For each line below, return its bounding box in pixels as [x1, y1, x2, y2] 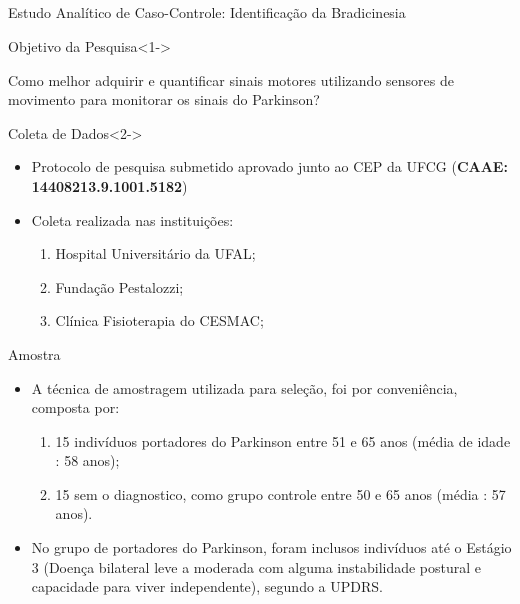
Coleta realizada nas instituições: [31, 209, 234, 230]
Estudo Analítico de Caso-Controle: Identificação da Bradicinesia [8, 2, 406, 23]
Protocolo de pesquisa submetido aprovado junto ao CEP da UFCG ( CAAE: [31, 156, 508, 177]
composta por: [31, 397, 120, 418]
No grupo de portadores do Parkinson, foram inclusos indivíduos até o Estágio [31, 537, 512, 558]
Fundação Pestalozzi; [55, 276, 184, 297]
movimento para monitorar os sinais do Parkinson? [8, 89, 320, 110]
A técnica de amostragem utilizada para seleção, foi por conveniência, [31, 377, 458, 398]
